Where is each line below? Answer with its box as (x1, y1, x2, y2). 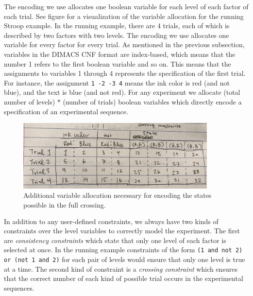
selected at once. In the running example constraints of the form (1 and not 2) (4, 244, 243, 255)
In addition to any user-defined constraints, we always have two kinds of (4, 216, 219, 226)
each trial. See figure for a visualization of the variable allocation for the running (4, 11, 244, 21)
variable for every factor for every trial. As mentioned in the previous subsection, (4, 39, 245, 50)
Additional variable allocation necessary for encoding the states (23, 190, 212, 200)
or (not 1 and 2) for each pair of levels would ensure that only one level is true (4, 254, 245, 264)
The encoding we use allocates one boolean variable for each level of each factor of (4, 1, 249, 11)
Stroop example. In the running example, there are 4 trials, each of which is (4, 20, 230, 31)
